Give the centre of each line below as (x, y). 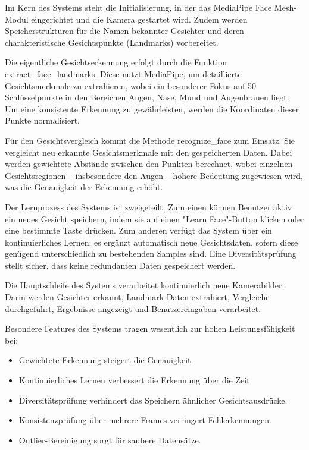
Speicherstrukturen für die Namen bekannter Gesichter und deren (124, 31)
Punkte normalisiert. (42, 120)
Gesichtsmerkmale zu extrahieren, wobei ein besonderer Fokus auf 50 (130, 85)
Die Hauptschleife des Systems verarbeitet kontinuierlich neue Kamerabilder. (145, 285)
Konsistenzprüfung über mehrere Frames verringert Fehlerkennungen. (145, 420)
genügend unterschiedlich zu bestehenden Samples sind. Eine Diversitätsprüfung (151, 254)
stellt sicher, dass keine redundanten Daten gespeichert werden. (120, 265)
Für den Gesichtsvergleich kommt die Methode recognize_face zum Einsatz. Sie (150, 140)
